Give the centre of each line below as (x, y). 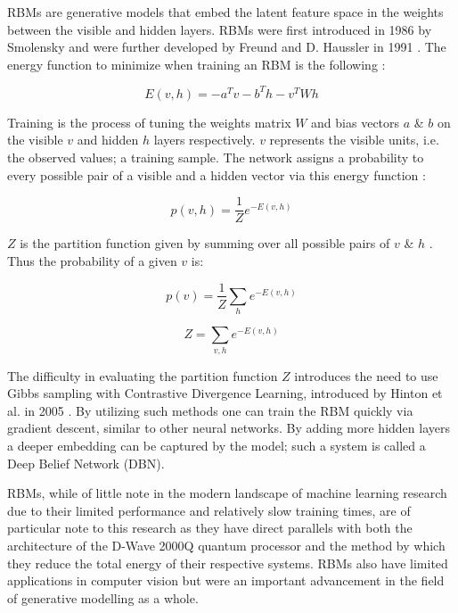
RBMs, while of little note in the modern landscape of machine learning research (227, 493)
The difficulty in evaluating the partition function (143, 375)
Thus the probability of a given (92, 260)
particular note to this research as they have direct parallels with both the (210, 528)
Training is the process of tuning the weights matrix (149, 122)
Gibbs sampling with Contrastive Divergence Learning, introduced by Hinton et (225, 393)
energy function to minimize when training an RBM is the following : (196, 64)
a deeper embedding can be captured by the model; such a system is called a (217, 446)
